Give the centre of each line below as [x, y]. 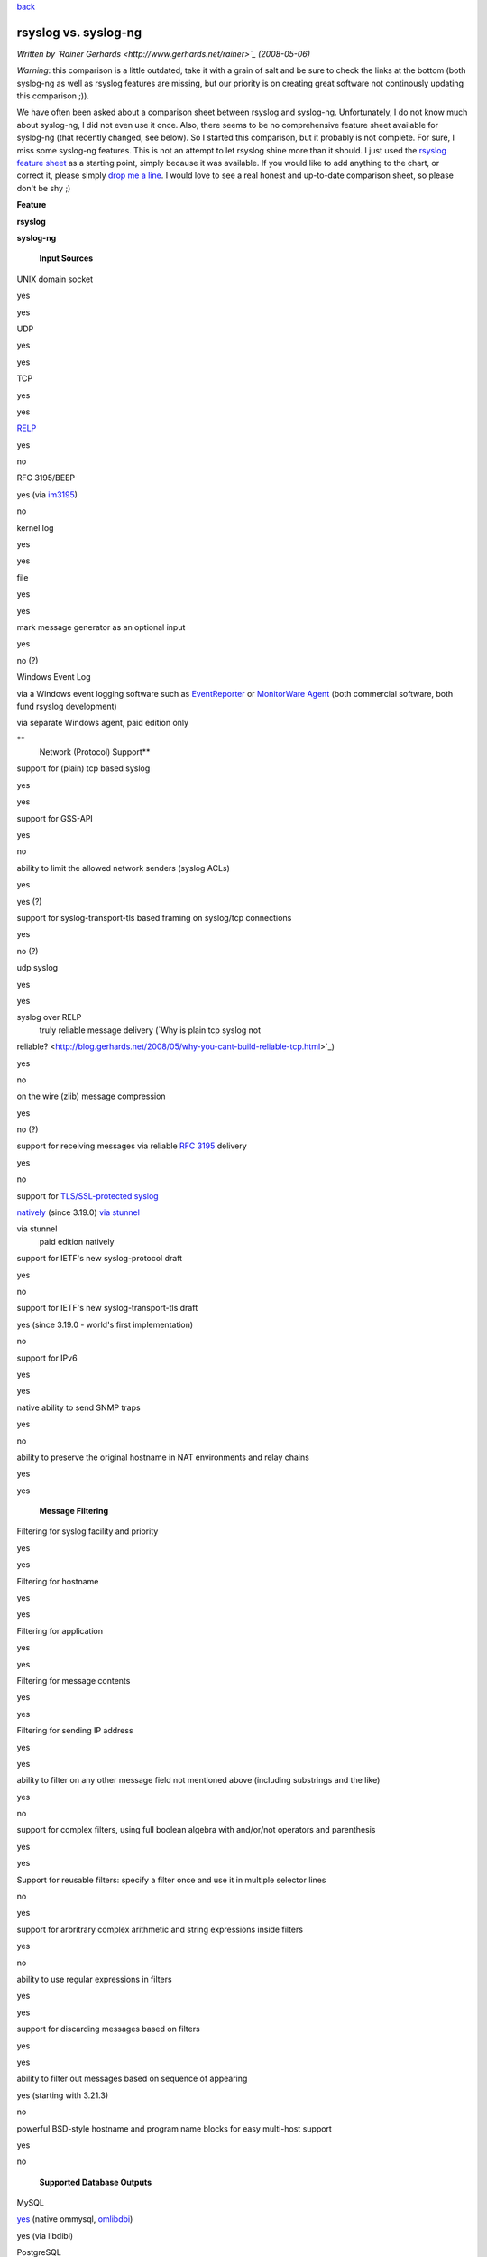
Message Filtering [74, 1511]
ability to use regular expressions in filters [94, 1979]
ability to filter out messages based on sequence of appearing [132, 2079]
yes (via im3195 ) [47, 494]
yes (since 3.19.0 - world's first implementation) [105, 1324]
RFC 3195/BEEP [46, 478]
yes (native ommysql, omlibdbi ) [75, 2219]
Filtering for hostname [58, 1581]
